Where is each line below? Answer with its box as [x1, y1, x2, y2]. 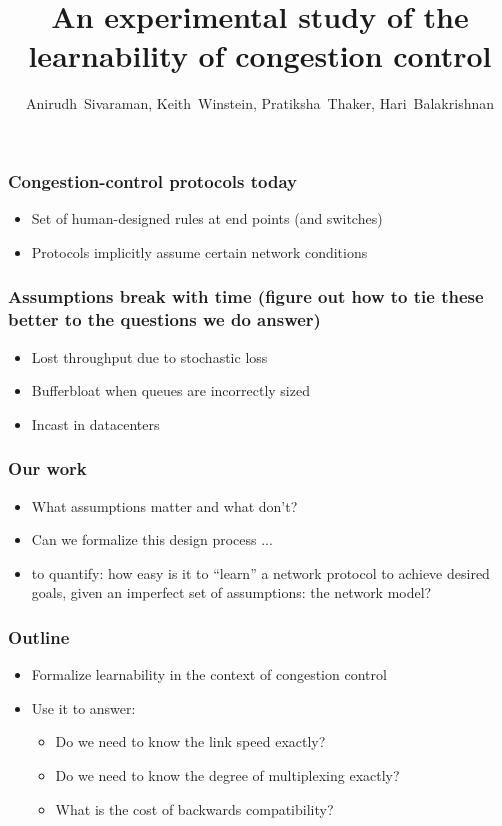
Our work [8, 456, 87, 481]
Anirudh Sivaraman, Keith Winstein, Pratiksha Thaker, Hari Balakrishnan [25, 93, 495, 114]
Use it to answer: [31, 697, 136, 718]
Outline [8, 624, 70, 649]
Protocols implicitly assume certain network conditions [31, 241, 368, 262]
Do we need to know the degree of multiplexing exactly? [55, 764, 400, 785]
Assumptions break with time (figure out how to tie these [8, 284, 484, 309]
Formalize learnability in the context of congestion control [31, 664, 387, 685]
